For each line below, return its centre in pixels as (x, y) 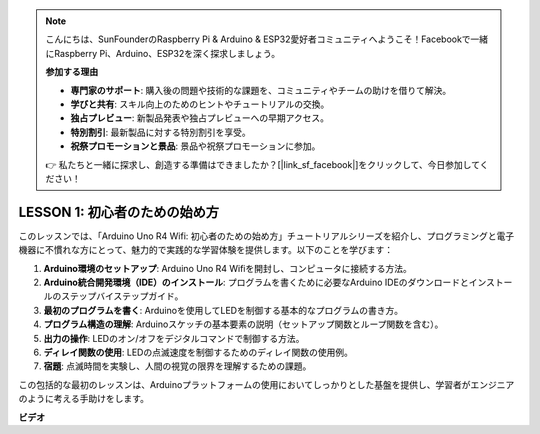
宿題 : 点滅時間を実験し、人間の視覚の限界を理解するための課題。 (177, 366)
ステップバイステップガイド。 (122, 296)
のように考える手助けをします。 (84, 399)
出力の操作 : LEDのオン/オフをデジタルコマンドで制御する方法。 (174, 338)
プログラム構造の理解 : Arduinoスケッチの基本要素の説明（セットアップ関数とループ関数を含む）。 (243, 324)
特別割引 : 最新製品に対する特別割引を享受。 (160, 132)
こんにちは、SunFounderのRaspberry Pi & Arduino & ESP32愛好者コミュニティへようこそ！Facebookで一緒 (267, 39)
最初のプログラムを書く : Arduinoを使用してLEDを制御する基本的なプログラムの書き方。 (223, 310)
